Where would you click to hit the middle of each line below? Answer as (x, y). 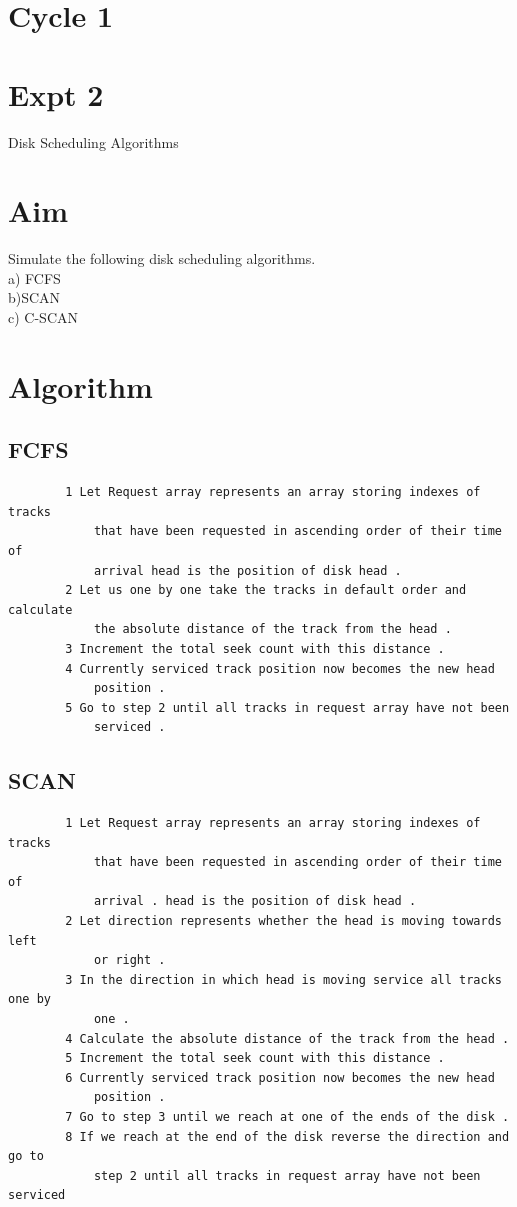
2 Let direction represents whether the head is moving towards (283, 921)
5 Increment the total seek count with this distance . (255, 1058)
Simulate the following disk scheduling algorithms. (162, 258)
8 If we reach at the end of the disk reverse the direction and (287, 1136)
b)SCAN (34, 297)
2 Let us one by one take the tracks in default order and (266, 590)
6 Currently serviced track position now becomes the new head (280, 1077)
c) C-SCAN (43, 317)
